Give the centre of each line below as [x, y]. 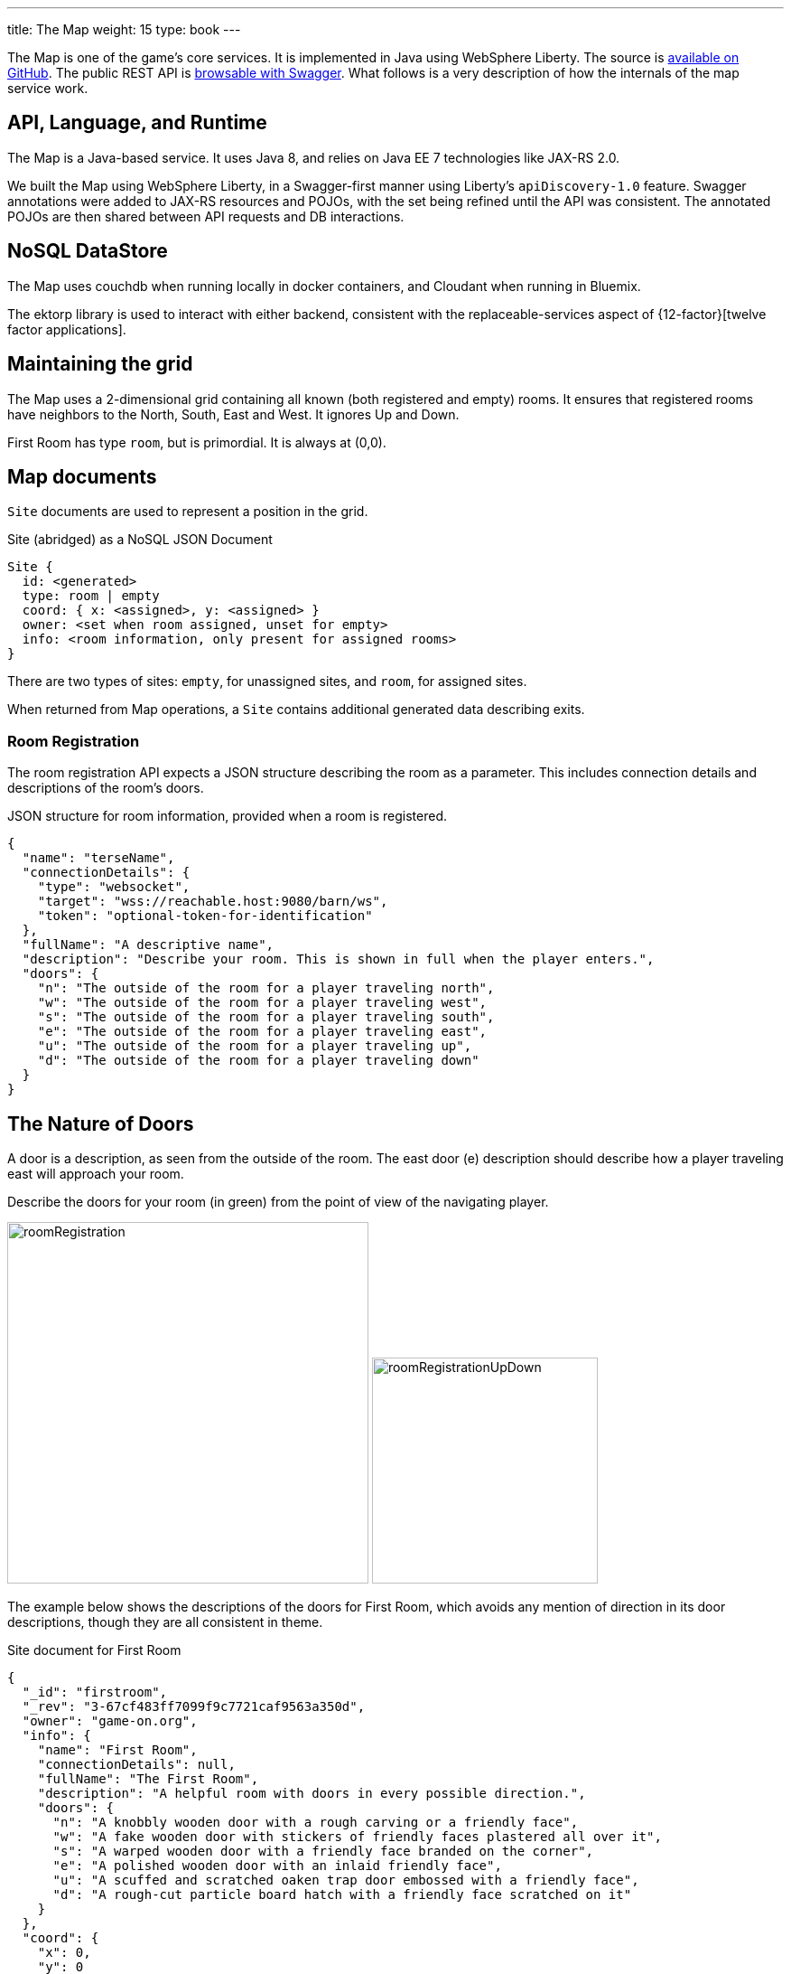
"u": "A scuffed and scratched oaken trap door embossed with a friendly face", [346, 1880]
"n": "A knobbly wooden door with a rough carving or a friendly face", [316, 1822]
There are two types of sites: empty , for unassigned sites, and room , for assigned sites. [267, 681]
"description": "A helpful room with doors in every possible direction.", [312, 1793]
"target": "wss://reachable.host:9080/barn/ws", [213, 902]
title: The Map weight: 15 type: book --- [124, 29]
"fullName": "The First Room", [148, 1778]
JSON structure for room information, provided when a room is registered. [227, 816]
